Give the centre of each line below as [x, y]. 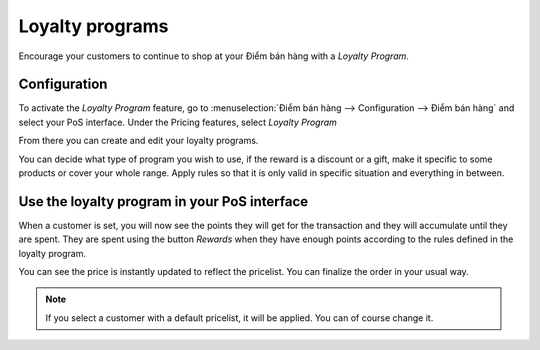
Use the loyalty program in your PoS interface [163, 201]
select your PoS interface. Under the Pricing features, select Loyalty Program [177, 122]
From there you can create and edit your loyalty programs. [138, 141]
